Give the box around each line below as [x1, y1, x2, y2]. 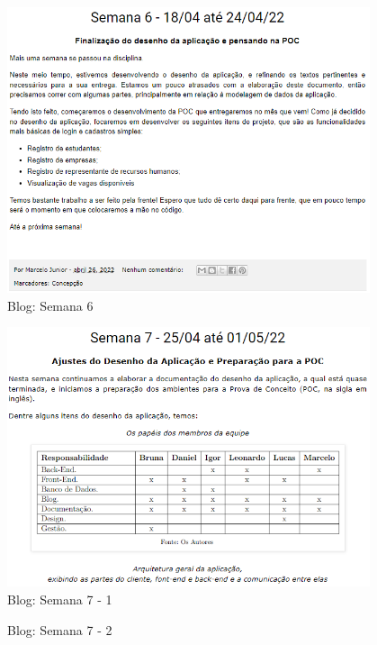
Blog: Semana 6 [7, 295, 94, 314]
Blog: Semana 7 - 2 [7, 620, 112, 639]
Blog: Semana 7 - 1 [7, 589, 112, 608]
